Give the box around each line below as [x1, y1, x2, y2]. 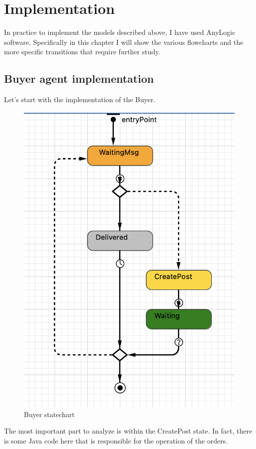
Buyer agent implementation [4, 71, 154, 86]
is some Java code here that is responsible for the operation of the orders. [4, 435, 228, 446]
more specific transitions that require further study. [4, 46, 161, 57]
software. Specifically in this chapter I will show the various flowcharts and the [4, 36, 244, 47]
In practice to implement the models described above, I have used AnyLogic [4, 27, 236, 37]
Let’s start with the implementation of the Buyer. [4, 94, 156, 105]
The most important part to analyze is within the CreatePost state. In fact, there [4, 426, 253, 436]
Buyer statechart [24, 409, 75, 419]
